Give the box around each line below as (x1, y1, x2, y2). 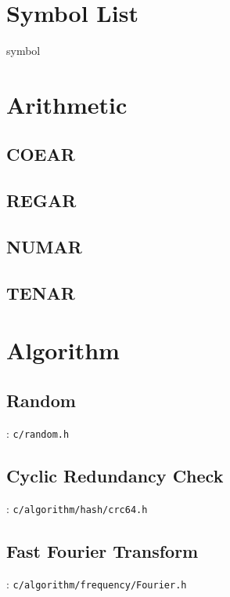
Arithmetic (6, 88, 128, 120)
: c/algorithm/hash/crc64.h (6, 500, 148, 516)
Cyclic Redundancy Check (6, 463, 224, 487)
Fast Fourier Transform (6, 538, 199, 562)
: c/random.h (6, 424, 70, 441)
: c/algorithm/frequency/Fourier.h (6, 575, 187, 592)
